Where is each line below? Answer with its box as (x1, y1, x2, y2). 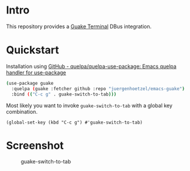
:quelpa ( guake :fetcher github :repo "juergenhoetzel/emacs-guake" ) (11, 85, 185, 91)
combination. (6, 108, 38, 115)
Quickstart (6, 43, 60, 57)
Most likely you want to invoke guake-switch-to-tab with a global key (6, 102, 173, 109)
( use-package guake (6, 80, 54, 86)
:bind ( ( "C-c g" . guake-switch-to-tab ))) (11, 91, 117, 97)
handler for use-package (6, 69, 66, 76)
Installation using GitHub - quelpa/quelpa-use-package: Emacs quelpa (6, 63, 177, 70)
